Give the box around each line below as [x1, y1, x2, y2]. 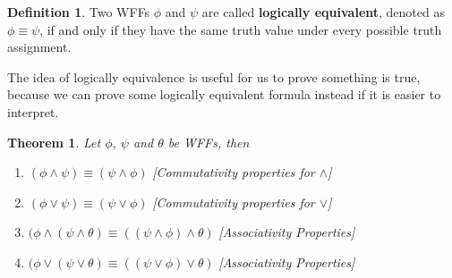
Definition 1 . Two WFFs [7, 3, 150, 21]
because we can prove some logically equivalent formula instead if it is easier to [7, 85, 441, 104]
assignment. [7, 38, 72, 56]
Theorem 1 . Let [7, 132, 101, 151]
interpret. [7, 102, 59, 121]
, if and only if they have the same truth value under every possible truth [39, 20, 442, 38]
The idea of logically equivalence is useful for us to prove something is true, [7, 67, 421, 86]
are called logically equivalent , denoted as [201, 3, 445, 21]
